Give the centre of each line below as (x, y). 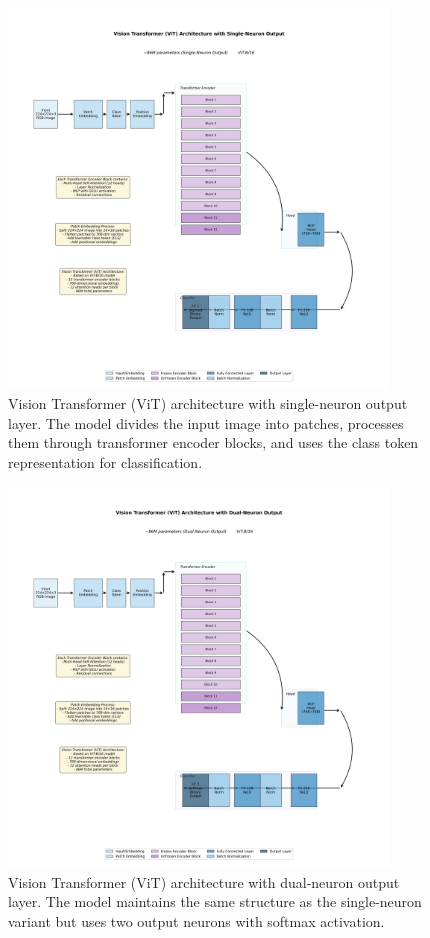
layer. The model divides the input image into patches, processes (206, 422)
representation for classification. (105, 461)
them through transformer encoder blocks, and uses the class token (213, 442)
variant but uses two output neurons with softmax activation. (196, 920)
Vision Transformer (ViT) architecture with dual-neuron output (204, 881)
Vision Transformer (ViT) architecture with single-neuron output (208, 403)
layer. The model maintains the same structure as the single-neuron (215, 901)
